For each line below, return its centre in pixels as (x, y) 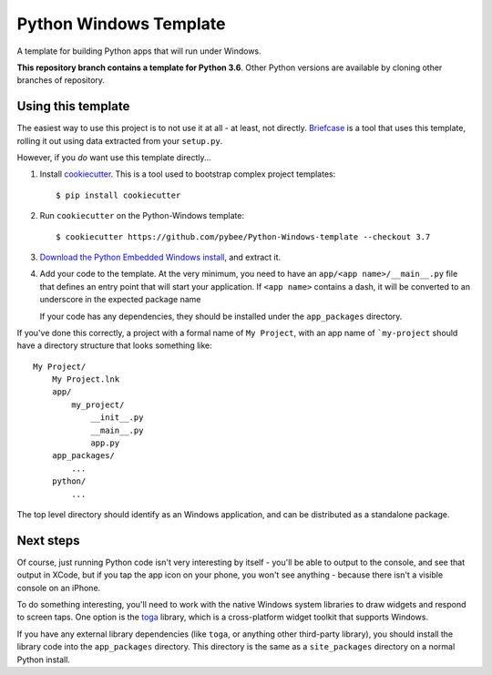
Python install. (43, 660)
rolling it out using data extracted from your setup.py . (120, 140)
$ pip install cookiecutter (118, 195)
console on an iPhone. (59, 588)
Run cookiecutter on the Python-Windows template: (142, 216)
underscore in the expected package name (120, 300)
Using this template (73, 106)
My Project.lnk (86, 379)
